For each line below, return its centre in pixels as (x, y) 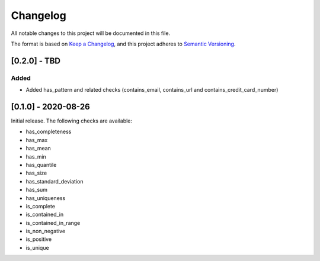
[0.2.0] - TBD (36, 61)
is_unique (38, 247)
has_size (36, 173)
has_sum (36, 190)
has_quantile (41, 165)
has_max (37, 140)
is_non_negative (46, 231)
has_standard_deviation (55, 181)
